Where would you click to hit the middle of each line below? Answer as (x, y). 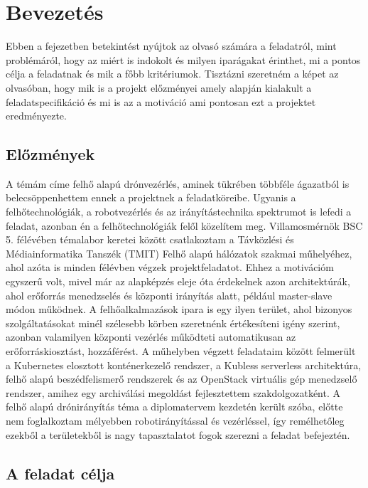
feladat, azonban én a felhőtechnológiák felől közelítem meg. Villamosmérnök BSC (184, 225)
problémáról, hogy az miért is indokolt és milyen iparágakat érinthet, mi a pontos (183, 59)
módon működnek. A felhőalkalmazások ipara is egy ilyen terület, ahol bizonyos (179, 309)
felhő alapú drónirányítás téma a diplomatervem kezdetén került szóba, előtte (174, 407)
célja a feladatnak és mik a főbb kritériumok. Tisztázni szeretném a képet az (172, 74)
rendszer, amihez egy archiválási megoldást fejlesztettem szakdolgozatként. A (173, 392)
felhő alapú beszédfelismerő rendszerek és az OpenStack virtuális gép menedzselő (182, 379)
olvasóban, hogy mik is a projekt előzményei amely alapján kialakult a (159, 87)
